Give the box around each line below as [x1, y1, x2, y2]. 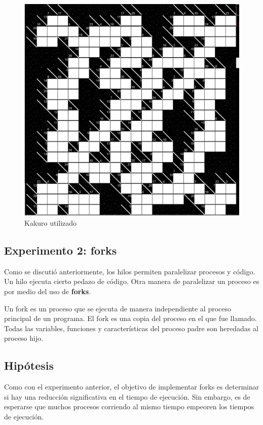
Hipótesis [4, 358, 54, 373]
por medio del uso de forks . [4, 286, 91, 296]
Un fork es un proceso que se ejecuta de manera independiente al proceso [4, 303, 232, 313]
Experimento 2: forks [4, 242, 117, 258]
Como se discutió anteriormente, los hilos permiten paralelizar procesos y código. [4, 266, 255, 276]
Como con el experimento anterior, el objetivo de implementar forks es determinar [4, 381, 259, 392]
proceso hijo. [4, 333, 44, 343]
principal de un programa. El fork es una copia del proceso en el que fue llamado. [4, 313, 257, 324]
